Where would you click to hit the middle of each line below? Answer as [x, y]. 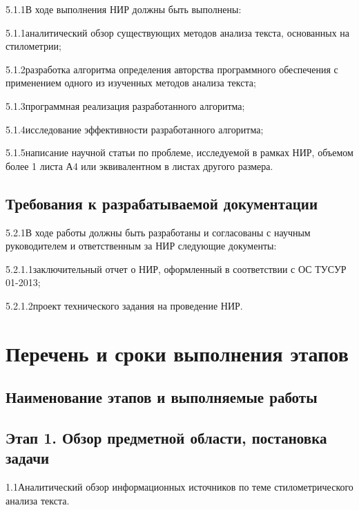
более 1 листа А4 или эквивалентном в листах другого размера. [139, 166]
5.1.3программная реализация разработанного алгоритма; [125, 105]
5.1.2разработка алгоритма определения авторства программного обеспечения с [172, 69]
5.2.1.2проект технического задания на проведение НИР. [124, 305]
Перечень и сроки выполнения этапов [177, 353]
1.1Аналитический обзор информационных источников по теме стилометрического [179, 487]
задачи [28, 458]
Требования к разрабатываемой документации [162, 203]
